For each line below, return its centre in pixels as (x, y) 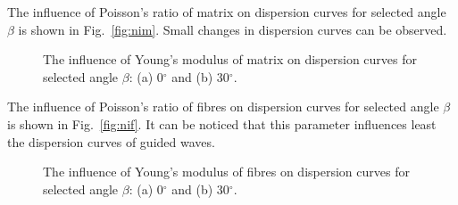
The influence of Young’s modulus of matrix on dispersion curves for (230, 59)
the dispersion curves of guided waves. (111, 141)
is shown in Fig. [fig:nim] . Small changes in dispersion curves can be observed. (233, 29)
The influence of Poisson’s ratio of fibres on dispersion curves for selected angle (223, 107)
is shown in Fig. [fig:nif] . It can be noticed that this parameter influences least (222, 123)
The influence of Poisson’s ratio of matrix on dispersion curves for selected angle (227, 12)
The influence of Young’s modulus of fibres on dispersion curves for (226, 172)
